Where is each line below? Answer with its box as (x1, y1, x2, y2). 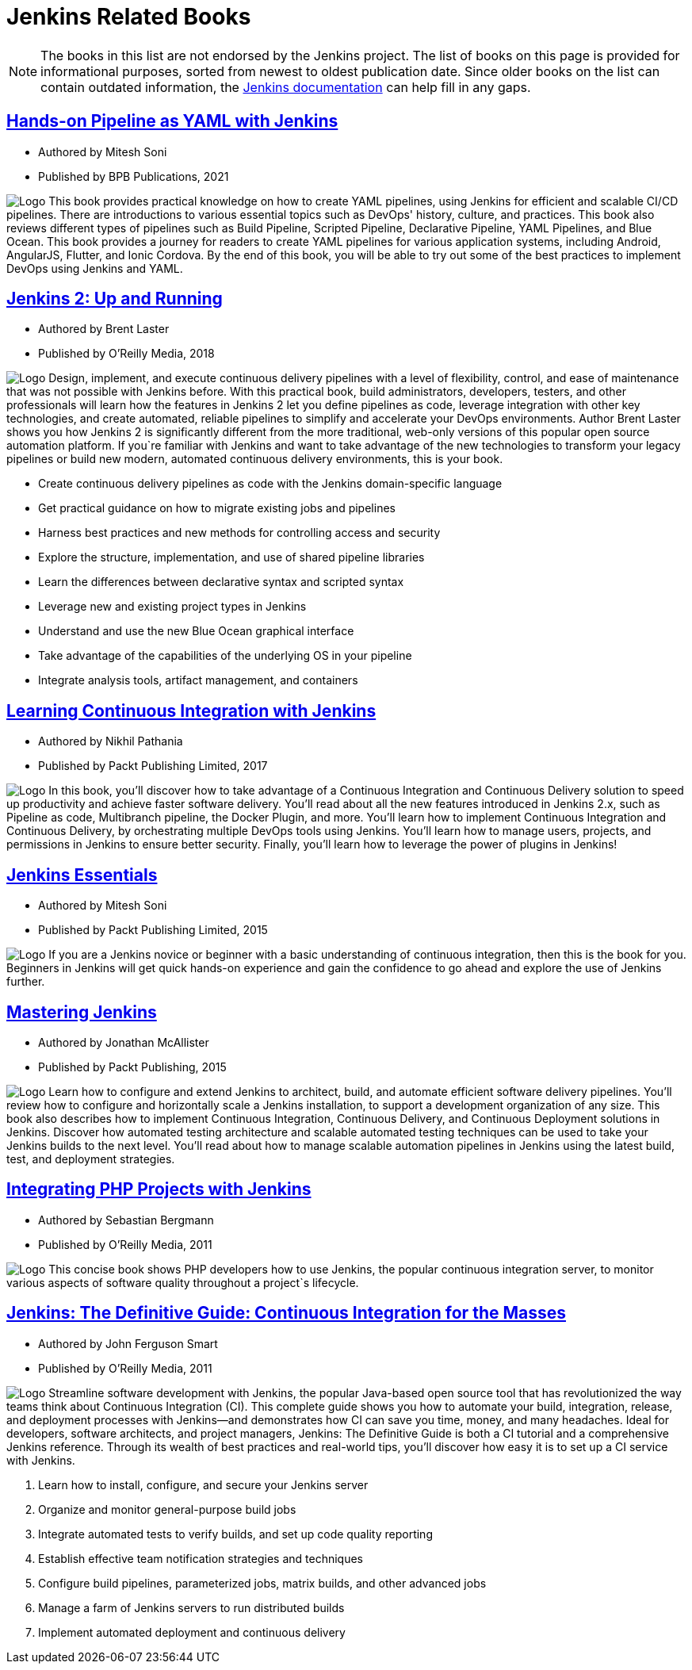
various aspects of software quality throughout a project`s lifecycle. (6, 1275, 359, 1289)
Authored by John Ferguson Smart (38, 1336, 218, 1350)
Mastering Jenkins (6, 1002, 157, 1022)
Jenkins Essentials (6, 864, 158, 885)
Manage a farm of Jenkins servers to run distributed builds (38, 1600, 345, 1614)
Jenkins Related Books (6, 3, 251, 30)
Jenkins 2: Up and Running (6, 289, 223, 309)
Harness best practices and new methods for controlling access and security (38, 526, 441, 540)
